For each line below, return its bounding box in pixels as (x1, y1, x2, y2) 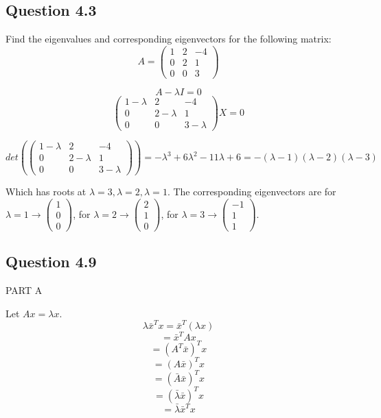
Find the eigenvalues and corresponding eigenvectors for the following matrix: (5, 32, 332, 46)
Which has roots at (5, 184, 86, 199)
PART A (5, 283, 43, 297)
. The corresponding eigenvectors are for (167, 184, 336, 199)
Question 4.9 (5, 251, 97, 272)
